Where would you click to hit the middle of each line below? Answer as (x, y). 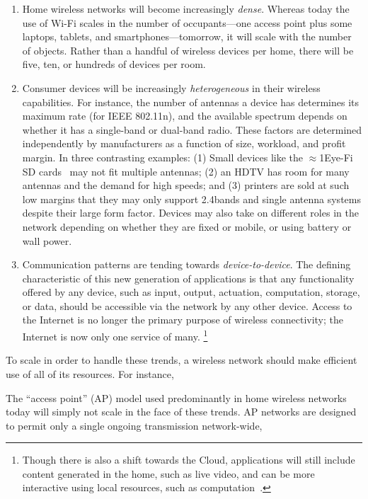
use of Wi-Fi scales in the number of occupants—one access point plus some (187, 22)
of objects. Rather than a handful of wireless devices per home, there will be (188, 50)
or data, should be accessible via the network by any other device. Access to (187, 305)
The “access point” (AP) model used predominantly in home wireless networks (176, 397)
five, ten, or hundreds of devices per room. (114, 64)
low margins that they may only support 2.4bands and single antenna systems (191, 199)
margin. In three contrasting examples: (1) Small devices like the (163, 157)
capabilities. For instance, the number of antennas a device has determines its (190, 102)
